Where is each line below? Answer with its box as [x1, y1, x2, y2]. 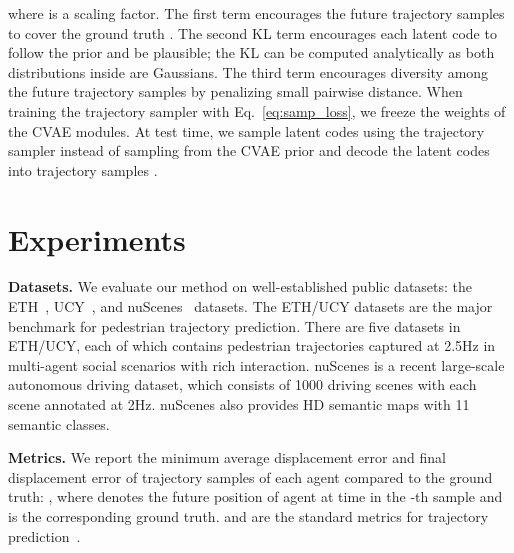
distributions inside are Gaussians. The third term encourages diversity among [8, 61, 489, 82]
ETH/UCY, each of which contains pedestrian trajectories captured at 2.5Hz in [8, 335, 496, 356]
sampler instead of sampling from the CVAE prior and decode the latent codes [8, 140, 490, 161]
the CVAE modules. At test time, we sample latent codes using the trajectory [8, 120, 485, 141]
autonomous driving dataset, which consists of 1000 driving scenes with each [8, 374, 477, 395]
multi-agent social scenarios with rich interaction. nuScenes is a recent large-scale [8, 354, 505, 375]
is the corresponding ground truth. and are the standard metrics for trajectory [8, 506, 489, 526]
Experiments [8, 218, 186, 259]
